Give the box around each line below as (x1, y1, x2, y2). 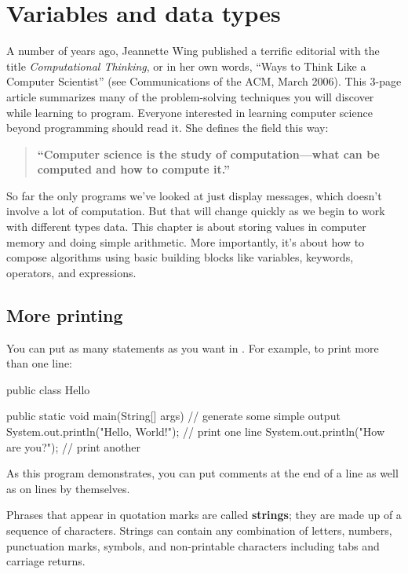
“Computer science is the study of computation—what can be (37, 145, 380, 162)
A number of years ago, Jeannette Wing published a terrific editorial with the (6, 42, 380, 59)
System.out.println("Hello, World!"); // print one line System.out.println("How (6, 423, 385, 440)
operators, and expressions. (6, 264, 137, 280)
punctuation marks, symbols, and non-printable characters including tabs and (6, 537, 380, 554)
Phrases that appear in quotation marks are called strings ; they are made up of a (6, 506, 402, 523)
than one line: (6, 355, 73, 371)
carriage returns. (6, 553, 86, 569)
